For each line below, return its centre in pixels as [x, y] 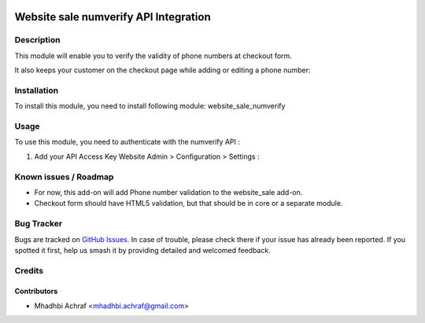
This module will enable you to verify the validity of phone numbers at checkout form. [153, 56]
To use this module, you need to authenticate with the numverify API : [127, 142]
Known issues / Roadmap [64, 177]
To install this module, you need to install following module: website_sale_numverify [150, 106]
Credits [29, 270]
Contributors [36, 292]
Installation [37, 90]
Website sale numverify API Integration [113, 17]
